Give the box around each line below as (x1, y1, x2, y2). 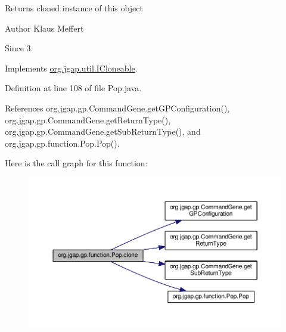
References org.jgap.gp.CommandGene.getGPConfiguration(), (5, 101, 230, 114)
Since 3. (5, 42, 33, 54)
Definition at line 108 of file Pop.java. (5, 82, 142, 94)
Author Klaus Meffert (5, 21, 84, 34)
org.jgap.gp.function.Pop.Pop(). (5, 136, 120, 149)
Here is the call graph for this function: (5, 157, 148, 169)
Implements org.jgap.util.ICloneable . (5, 61, 138, 74)
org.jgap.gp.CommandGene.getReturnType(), (5, 113, 171, 126)
